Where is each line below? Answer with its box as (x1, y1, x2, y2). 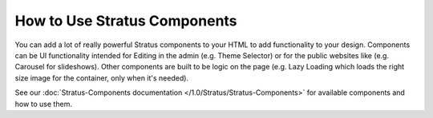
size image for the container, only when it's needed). (14, 73, 188, 83)
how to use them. (14, 99, 72, 108)
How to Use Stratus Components (14, 12, 237, 29)
